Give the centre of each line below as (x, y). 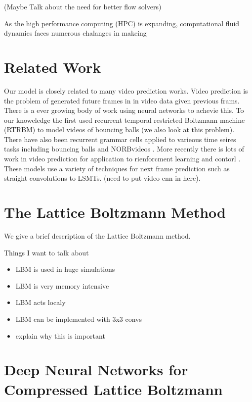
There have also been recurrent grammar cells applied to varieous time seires (120, 139)
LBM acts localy (41, 302)
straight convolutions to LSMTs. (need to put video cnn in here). (102, 178)
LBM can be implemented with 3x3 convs (79, 319)
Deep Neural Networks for (96, 370)
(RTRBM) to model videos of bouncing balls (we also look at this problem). (119, 129)
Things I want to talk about (46, 252)
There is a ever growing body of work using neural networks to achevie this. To (124, 110)
